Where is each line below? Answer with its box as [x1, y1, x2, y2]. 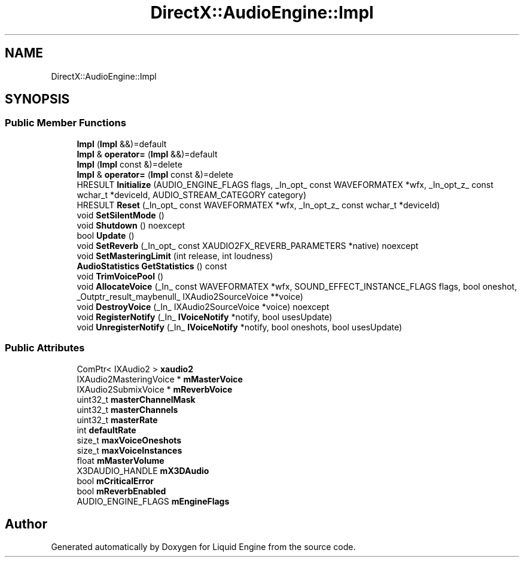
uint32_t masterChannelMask [77, 394, 196, 405]
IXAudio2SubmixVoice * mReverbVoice [77, 384, 233, 394]
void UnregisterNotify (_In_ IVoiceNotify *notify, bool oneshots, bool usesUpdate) [77, 321, 403, 332]
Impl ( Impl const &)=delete [77, 159, 182, 169]
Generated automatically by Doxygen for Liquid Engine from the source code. [51, 542, 356, 552]
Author [5, 516, 47, 531]
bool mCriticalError [77, 475, 154, 486]
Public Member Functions [5, 117, 126, 129]
